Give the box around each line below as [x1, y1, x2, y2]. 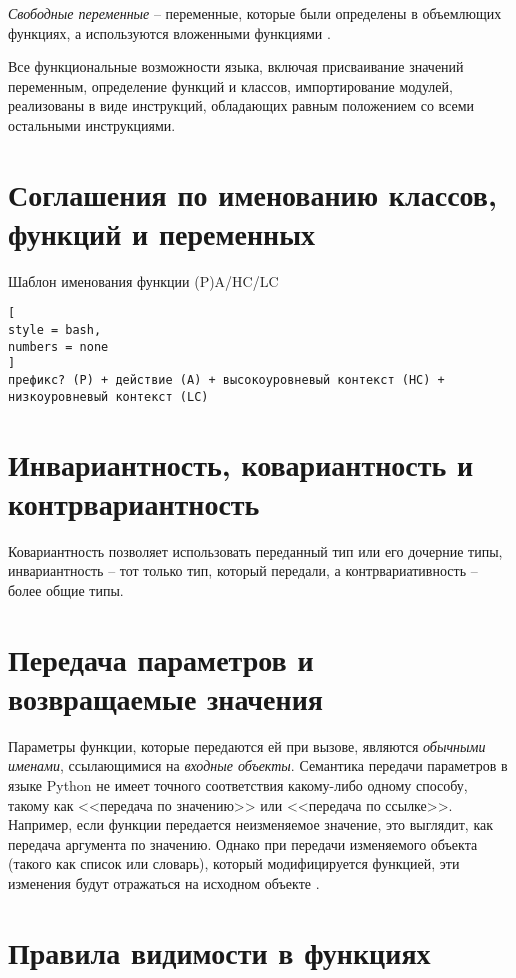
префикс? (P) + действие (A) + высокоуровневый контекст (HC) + [8, 373, 445, 388]
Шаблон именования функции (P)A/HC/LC [8, 270, 279, 291]
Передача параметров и [8, 638, 314, 679]
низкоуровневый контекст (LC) [8, 389, 209, 404]
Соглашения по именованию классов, [8, 173, 497, 214]
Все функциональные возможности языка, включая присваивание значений [8, 56, 464, 77]
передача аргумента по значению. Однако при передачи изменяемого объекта [8, 833, 478, 854]
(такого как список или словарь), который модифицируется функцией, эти [8, 853, 460, 874]
